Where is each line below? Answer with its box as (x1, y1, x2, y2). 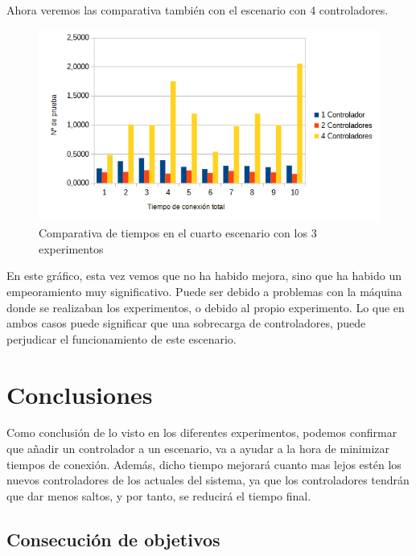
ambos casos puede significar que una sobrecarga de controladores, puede (6, 315, 366, 332)
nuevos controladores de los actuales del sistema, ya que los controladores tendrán (6, 472, 410, 488)
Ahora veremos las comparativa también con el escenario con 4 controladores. (6, 2, 389, 18)
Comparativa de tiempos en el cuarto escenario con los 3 (39, 224, 317, 241)
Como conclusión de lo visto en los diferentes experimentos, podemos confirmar (6, 424, 397, 441)
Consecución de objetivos (6, 526, 220, 551)
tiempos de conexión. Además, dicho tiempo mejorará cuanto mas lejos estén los (6, 455, 402, 472)
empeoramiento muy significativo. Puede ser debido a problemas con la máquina (6, 282, 402, 299)
